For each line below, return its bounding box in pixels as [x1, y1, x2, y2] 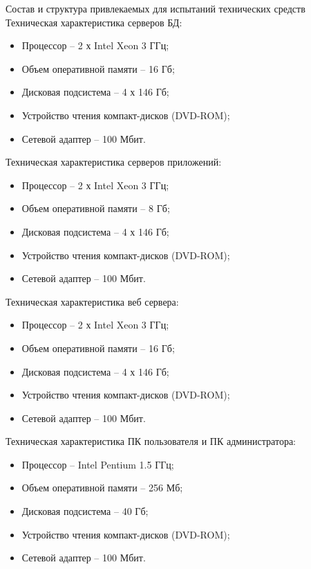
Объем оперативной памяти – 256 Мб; [21, 480, 183, 495]
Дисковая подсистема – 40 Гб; [21, 504, 149, 518]
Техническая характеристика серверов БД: [6, 15, 182, 29]
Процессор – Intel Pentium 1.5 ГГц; [21, 457, 174, 471]
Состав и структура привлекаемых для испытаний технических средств [6, 1, 305, 15]
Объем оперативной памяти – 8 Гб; [21, 201, 170, 216]
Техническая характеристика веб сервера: [6, 294, 179, 308]
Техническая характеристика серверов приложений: [6, 155, 222, 169]
